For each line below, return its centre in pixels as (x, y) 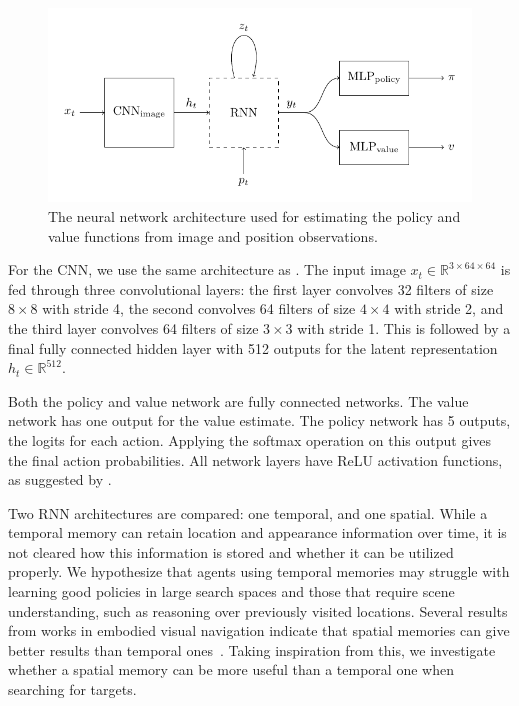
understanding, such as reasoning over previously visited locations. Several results (258, 610)
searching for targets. (72, 689)
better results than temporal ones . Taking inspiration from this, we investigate (252, 649)
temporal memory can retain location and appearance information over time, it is (257, 532)
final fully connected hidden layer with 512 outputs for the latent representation (253, 347)
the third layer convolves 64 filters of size (133, 327)
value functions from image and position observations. (213, 235)
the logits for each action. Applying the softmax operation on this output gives (250, 439)
